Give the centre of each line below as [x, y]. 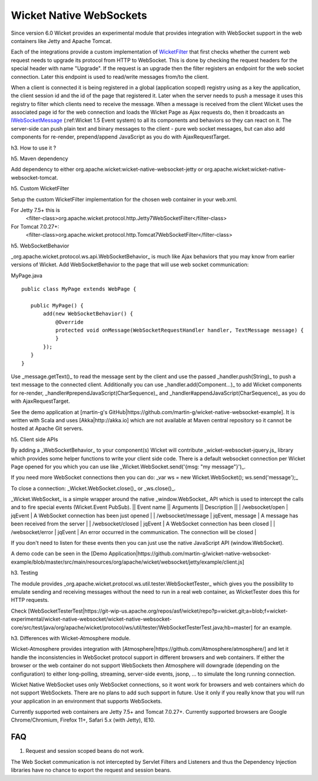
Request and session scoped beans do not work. [85, 751]
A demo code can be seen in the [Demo [59, 554]
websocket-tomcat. [34, 177]
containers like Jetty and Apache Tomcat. [61, 41]
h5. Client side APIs [34, 439]
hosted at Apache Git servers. [47, 428]
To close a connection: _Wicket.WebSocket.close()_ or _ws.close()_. [93, 488]
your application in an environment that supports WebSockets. [87, 701]
